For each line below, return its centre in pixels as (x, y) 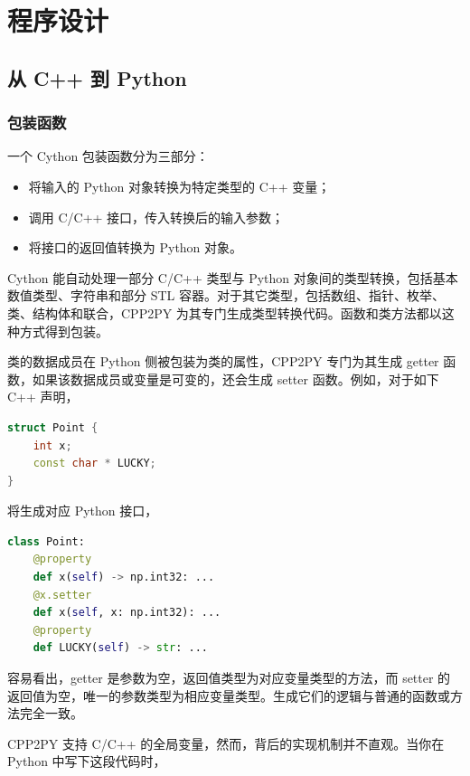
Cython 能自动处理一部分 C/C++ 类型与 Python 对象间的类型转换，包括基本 (233, 277)
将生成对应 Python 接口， (83, 511)
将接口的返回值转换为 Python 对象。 (136, 247)
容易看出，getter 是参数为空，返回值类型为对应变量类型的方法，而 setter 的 (229, 678)
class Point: (46, 541)
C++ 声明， (43, 397)
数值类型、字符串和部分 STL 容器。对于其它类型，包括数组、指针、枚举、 (226, 295)
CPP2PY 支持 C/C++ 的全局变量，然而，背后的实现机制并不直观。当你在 (226, 743)
